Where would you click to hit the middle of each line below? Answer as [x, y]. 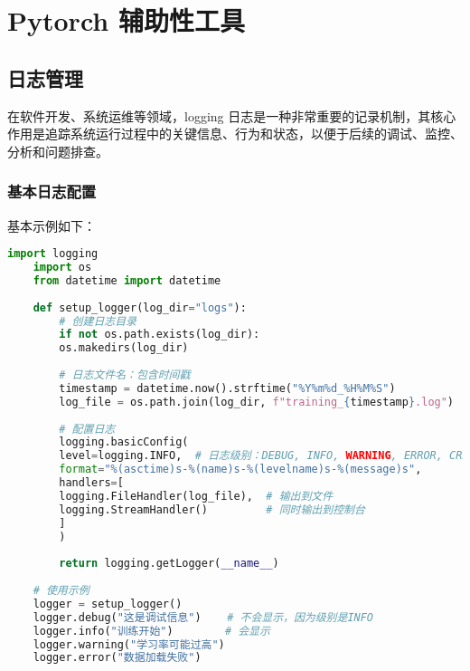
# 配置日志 [87, 429]
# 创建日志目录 [98, 321]
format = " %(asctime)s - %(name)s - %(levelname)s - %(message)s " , [240, 470]
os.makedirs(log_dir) [124, 348]
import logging [53, 254]
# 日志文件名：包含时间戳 [125, 375]
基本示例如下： [52, 225]
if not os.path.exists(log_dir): [160, 335]
